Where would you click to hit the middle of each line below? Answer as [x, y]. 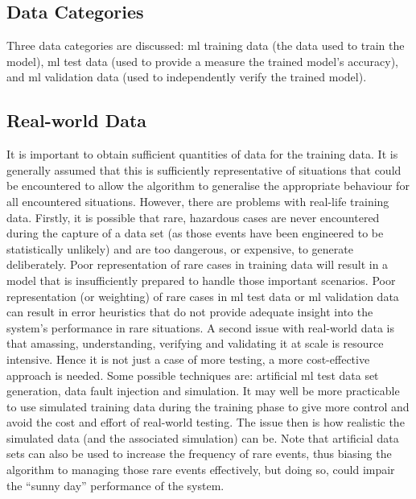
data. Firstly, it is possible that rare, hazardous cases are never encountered [193, 217]
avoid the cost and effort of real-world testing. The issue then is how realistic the [206, 422]
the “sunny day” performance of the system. [115, 485]
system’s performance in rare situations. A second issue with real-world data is [200, 327]
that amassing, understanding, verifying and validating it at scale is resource [195, 343]
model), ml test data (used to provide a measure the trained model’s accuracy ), [202, 61]
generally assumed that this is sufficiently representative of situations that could [204, 169]
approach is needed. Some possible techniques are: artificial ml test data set [193, 375]
